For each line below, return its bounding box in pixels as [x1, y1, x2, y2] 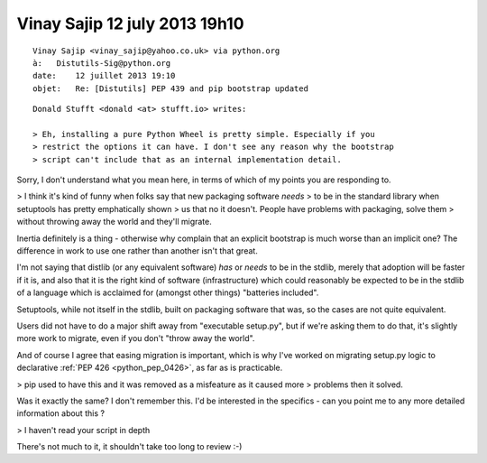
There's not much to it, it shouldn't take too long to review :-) [16, 441, 243, 452]
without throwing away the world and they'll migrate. [16, 217, 212, 227]
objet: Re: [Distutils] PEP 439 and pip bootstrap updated [32, 83, 308, 94]
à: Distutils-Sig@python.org [32, 58, 171, 68]
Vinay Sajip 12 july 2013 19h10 [16, 14, 244, 33]
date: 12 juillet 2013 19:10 [32, 70, 176, 81]
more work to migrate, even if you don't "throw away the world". [16, 333, 255, 344]
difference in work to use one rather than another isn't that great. [16, 245, 259, 256]
